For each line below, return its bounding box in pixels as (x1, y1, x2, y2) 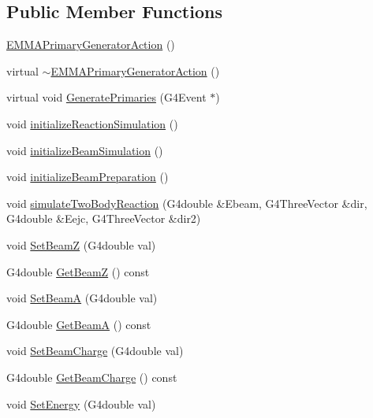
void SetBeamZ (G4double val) (6, 236, 156, 253)
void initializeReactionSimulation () (6, 115, 178, 131)
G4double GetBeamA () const (6, 316, 151, 332)
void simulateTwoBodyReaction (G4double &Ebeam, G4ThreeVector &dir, (6, 194, 367, 211)
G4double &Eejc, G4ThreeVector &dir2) (6, 210, 201, 227)
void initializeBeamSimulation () (6, 142, 163, 158)
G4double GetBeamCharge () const (6, 368, 177, 385)
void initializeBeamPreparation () (6, 168, 169, 185)
